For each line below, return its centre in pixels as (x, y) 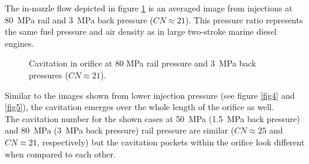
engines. (19, 43)
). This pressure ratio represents (244, 19)
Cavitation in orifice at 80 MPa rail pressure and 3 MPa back (142, 63)
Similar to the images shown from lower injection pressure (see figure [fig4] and (150, 95)
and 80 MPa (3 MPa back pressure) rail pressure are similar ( (120, 130)
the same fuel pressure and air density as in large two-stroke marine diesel (141, 31)
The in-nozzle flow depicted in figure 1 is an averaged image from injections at (149, 8)
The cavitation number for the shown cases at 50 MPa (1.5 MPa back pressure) (153, 118)
